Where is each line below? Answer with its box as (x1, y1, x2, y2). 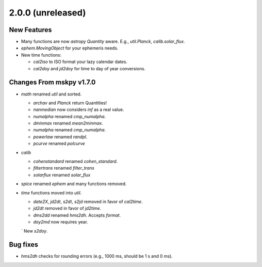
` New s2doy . (21, 228, 48, 234)
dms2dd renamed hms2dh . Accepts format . (33, 212, 121, 218)
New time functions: (21, 52, 62, 58)
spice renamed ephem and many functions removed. (21, 181, 127, 187)
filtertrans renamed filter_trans (33, 165, 95, 171)
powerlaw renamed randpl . (33, 134, 87, 140)
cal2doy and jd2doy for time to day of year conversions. (33, 65, 146, 71)
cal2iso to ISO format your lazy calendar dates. (33, 59, 128, 65)
